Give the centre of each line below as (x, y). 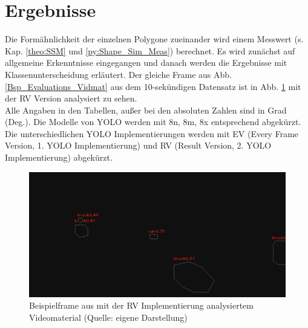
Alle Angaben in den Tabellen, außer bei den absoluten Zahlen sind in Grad (146, 110)
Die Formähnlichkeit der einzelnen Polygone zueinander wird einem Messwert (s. (154, 39)
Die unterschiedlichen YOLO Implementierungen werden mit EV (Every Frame (152, 133)
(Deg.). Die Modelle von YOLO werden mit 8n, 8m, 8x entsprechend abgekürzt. (153, 122)
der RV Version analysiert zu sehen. (71, 98)
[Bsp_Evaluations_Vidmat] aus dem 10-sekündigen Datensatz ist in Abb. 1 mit (153, 86)
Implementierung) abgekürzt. (59, 157)
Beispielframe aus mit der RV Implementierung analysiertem (141, 305)
